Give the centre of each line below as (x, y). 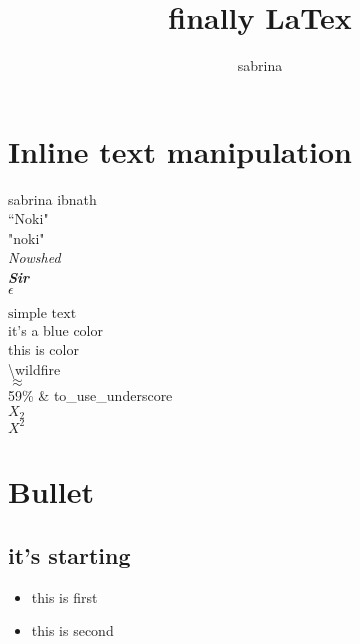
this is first (64, 596)
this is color (43, 349)
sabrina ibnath (52, 198)
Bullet (51, 491)
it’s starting (69, 554)
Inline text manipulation (180, 150)
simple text (42, 313)
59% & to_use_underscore (90, 395)
